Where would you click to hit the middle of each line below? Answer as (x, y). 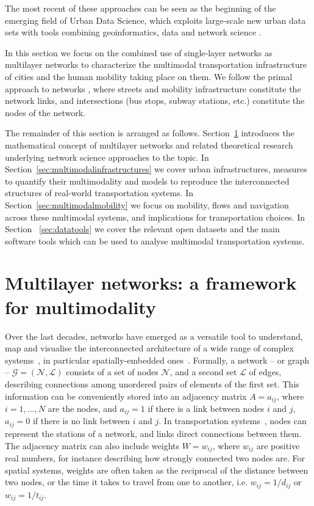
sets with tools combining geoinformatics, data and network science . (133, 32)
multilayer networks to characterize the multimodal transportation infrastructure (156, 64)
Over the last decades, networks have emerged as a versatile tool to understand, (154, 336)
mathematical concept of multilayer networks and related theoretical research (149, 145)
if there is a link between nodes (206, 409)
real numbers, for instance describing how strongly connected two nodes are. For (155, 457)
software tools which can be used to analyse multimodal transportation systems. (155, 240)
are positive (278, 445)
